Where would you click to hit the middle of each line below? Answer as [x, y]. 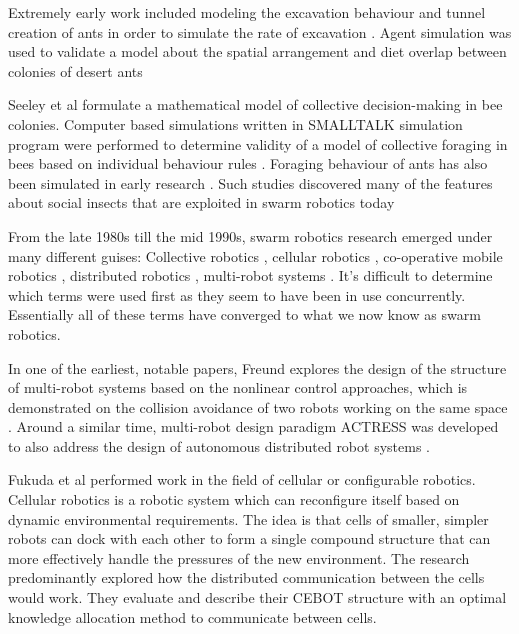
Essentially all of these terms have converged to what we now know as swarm [244, 314]
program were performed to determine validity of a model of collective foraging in [258, 143]
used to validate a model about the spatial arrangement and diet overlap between [257, 51]
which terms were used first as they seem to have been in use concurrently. [237, 294]
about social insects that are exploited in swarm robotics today [201, 202]
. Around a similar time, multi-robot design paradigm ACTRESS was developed [253, 426]
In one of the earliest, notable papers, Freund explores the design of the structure [257, 367]
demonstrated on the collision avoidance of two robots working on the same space [258, 406]
